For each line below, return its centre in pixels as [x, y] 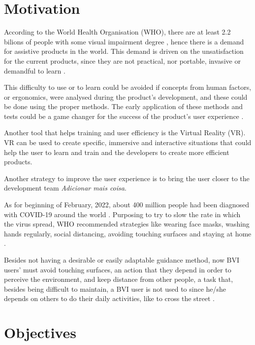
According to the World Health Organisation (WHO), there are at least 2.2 [117, 32]
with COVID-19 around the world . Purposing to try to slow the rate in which [122, 214]
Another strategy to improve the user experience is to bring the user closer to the [127, 178]
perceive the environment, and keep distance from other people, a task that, [119, 279]
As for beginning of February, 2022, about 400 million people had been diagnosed [127, 205]
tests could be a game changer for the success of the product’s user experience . [124, 116]
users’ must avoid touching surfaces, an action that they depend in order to [118, 269]
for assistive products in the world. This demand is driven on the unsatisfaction [124, 51]
